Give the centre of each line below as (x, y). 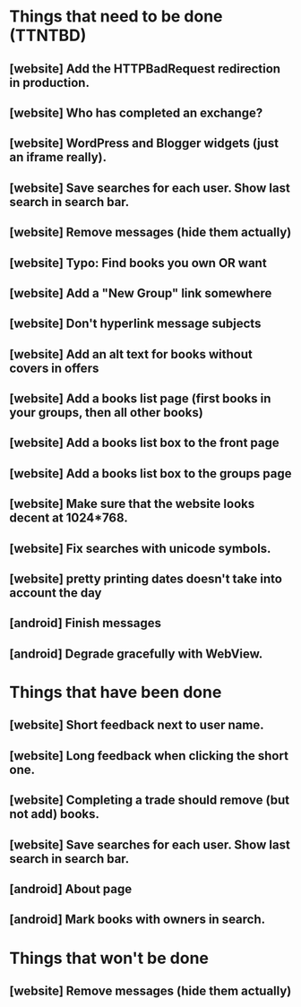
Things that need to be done (116, 17)
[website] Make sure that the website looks (132, 504)
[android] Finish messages (86, 623)
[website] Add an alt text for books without (131, 354)
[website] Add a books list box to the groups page (150, 473)
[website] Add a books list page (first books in (140, 399)
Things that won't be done (109, 958)
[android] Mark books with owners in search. (138, 920)
